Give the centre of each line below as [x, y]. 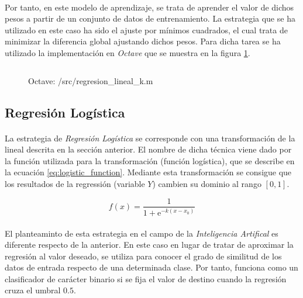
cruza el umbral [33, 290]
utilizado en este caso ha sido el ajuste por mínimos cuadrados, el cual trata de [146, 30]
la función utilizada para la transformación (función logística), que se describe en [150, 160]
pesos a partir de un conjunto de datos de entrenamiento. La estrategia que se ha [150, 18]
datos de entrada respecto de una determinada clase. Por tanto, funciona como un [151, 267]
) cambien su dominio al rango [207, 183]
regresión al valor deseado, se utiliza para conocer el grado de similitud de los [143, 256]
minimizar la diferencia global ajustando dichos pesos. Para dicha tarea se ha [143, 41]
